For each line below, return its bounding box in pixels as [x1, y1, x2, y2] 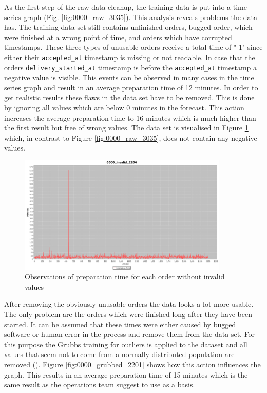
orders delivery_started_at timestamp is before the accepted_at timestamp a [4, 62, 257, 72]
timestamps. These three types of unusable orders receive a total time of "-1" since [4, 42, 263, 52]
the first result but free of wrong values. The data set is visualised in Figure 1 [4, 122, 249, 133]
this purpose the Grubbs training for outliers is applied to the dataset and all [4, 339, 247, 349]
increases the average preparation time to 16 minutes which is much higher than [4, 112, 256, 123]
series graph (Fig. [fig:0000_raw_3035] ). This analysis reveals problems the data [4, 11, 257, 22]
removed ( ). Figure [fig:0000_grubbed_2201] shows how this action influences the [4, 359, 261, 369]
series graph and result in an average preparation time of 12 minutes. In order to [4, 82, 258, 92]
